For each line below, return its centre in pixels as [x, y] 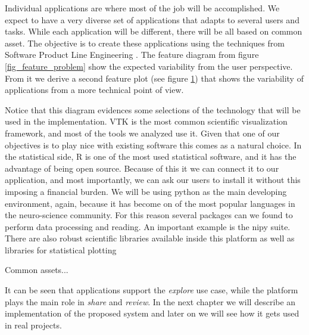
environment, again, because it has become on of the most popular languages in [150, 203]
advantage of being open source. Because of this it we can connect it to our [142, 168]
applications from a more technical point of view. [94, 90]
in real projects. [33, 325]
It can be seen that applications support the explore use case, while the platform [152, 290]
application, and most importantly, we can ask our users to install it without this [153, 180]
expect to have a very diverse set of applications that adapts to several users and [152, 19]
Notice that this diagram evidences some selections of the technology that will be [153, 109]
